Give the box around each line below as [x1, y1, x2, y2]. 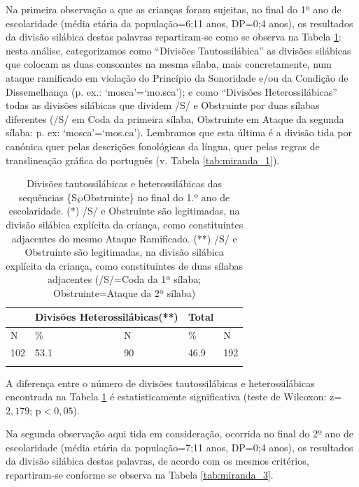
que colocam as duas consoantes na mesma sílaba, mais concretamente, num [6, 57, 332, 71]
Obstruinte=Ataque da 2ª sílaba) [53, 285, 196, 300]
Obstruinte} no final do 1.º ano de [83, 189, 230, 204]
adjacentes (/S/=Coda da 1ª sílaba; [48, 272, 202, 286]
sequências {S [19, 189, 77, 204]
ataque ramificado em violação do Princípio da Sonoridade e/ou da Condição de [6, 70, 349, 85]
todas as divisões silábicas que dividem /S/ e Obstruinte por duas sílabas [6, 98, 320, 112]
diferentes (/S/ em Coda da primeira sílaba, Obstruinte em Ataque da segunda [6, 111, 344, 126]
